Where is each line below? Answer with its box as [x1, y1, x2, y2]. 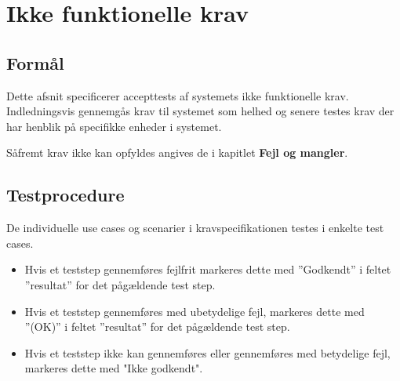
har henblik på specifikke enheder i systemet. [6, 118, 222, 134]
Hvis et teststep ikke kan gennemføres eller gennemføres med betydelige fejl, [24, 344, 391, 361]
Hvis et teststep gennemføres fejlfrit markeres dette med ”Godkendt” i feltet [24, 261, 391, 278]
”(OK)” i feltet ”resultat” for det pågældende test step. [24, 318, 290, 335]
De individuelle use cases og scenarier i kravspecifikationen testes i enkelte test [6, 220, 384, 236]
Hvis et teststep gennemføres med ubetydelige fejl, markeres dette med [24, 303, 365, 319]
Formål [6, 50, 64, 74]
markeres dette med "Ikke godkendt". [24, 360, 203, 376]
